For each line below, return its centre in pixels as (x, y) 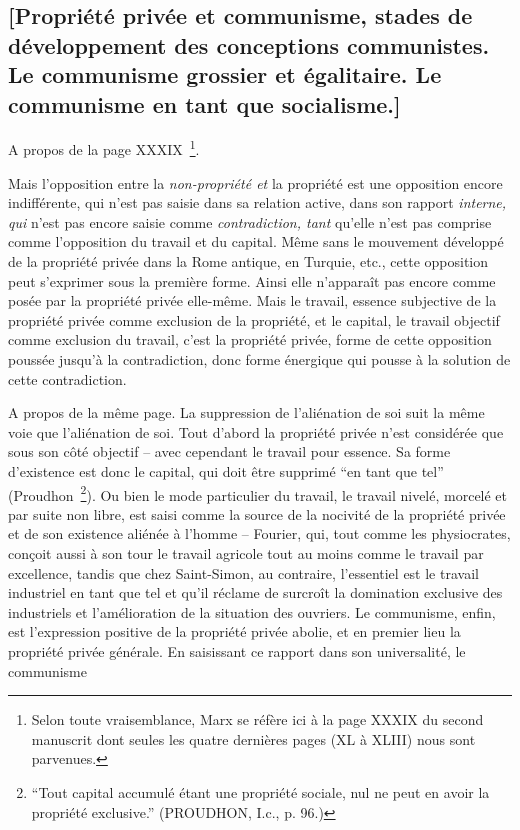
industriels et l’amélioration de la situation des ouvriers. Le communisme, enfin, (252, 611)
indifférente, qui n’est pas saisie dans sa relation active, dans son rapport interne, (257, 202)
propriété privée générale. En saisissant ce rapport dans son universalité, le (237, 650)
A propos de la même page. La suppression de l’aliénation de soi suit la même (246, 412)
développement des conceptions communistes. (249, 44)
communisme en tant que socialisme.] (204, 103)
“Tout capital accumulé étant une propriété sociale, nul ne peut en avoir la (260, 791)
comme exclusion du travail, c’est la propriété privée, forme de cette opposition (250, 339)
